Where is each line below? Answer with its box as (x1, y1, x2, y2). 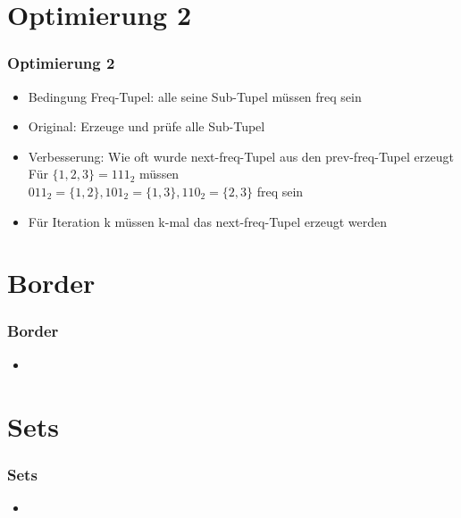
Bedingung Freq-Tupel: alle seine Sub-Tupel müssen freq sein (28, 87, 362, 105)
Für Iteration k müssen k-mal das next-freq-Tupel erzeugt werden (28, 212, 388, 230)
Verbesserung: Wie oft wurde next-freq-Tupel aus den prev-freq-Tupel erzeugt (28, 146, 454, 165)
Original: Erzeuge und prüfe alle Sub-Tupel (28, 117, 265, 136)
